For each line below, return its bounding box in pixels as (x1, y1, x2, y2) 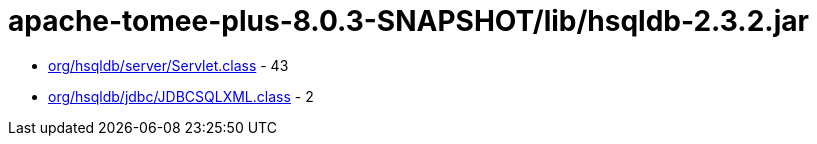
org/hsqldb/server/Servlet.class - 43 (48, 56, 289, 74)
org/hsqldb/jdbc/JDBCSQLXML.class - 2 (48, 87, 314, 105)
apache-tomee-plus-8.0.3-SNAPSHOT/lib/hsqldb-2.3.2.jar (8, 4, 809, 38)
